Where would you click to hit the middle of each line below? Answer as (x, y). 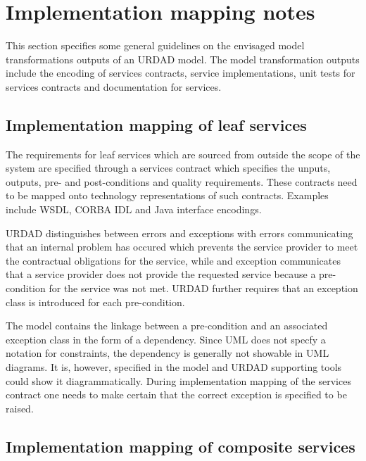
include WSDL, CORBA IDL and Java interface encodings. (134, 209)
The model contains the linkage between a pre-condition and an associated (167, 326)
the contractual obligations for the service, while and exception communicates (173, 260)
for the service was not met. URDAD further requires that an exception (203, 288)
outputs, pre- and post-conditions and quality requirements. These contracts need (182, 181)
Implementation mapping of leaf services (156, 124)
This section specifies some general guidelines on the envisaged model (155, 45)
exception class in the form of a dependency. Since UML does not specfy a (166, 339)
